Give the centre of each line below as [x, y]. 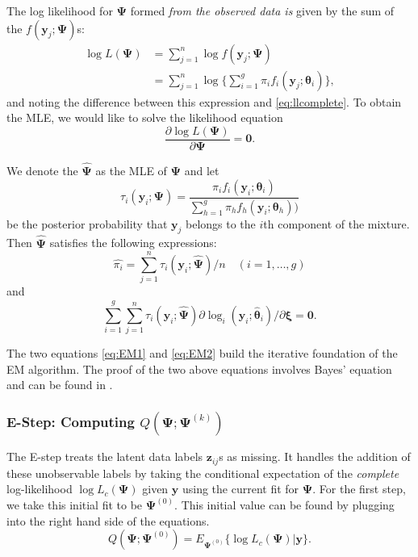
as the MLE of [131, 171]
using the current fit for [240, 489]
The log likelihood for [60, 10]
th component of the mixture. [336, 223]
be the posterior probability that [87, 223]
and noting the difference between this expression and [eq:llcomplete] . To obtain [204, 101]
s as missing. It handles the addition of [315, 456]
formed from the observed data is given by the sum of [262, 10]
